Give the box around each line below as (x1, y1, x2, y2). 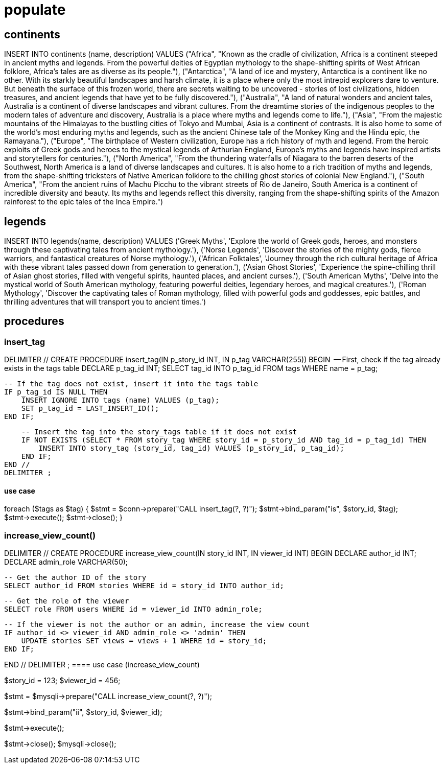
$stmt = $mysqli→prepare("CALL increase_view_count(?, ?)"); (4, 692, 213, 701)
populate (4, 1, 66, 18)
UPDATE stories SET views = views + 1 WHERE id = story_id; (21, 637, 267, 645)
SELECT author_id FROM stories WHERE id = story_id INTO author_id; (4, 581, 284, 590)
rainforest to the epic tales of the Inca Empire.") (4, 197, 163, 206)
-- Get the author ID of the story (4, 573, 147, 582)
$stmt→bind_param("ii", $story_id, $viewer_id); (4, 708, 162, 717)
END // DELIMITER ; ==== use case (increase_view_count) (4, 660, 200, 669)
